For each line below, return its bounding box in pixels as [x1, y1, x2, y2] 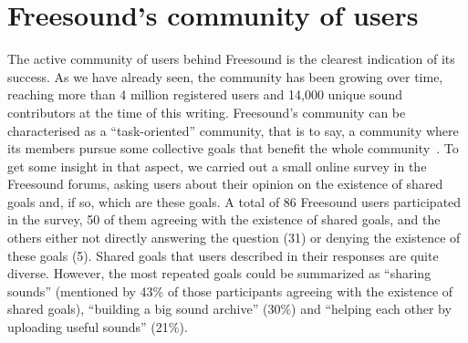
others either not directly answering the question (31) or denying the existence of [7, 228, 461, 247]
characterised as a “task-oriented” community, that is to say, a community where [7, 120, 459, 140]
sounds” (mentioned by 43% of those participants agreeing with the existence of [7, 281, 453, 300]
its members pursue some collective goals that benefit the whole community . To [7, 139, 459, 158]
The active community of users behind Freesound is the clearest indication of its [7, 49, 455, 68]
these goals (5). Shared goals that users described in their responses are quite [7, 245, 439, 265]
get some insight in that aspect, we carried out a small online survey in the [7, 156, 427, 175]
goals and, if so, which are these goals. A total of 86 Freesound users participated [7, 192, 462, 211]
